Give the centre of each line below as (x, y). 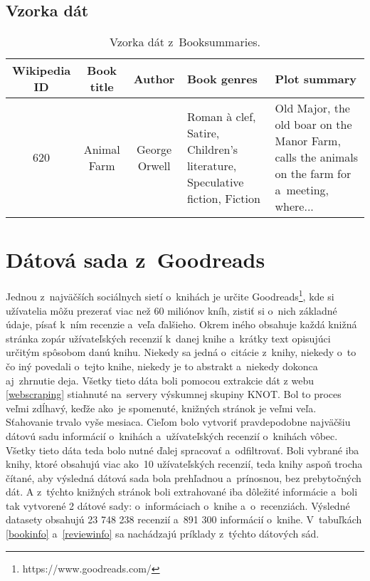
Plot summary (316, 78)
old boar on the (313, 125)
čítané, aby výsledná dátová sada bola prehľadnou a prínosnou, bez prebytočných (184, 477)
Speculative (215, 182)
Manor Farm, (308, 141)
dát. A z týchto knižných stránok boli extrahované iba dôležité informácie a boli (182, 492)
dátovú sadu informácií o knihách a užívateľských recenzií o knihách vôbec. (172, 435)
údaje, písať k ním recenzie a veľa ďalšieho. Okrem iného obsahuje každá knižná (181, 324)
